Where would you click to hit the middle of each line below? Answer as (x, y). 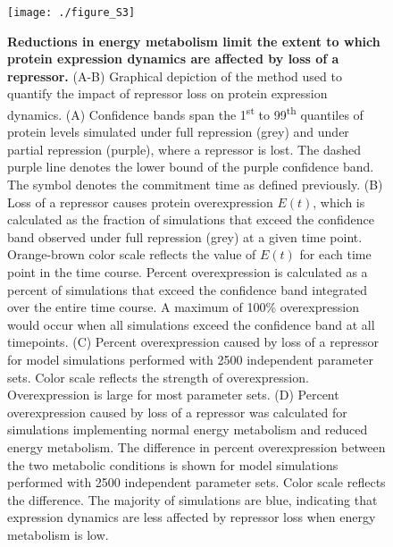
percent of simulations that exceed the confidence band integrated (188, 289)
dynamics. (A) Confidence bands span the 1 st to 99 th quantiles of (185, 113)
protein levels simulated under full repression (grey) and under (178, 132)
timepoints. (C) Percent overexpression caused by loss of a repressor (193, 342)
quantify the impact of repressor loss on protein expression (167, 93)
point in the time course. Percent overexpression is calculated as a (188, 272)
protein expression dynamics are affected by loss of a (173, 59)
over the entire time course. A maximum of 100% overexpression (183, 307)
